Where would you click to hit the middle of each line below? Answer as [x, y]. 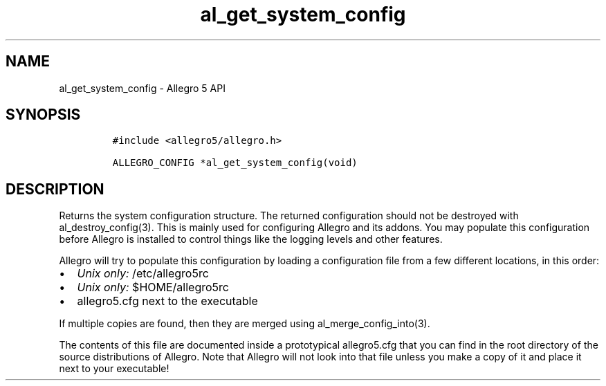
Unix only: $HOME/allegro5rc [153, 287]
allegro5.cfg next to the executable [167, 301]
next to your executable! [114, 369]
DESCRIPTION [55, 189]
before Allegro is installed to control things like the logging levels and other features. [251, 239]
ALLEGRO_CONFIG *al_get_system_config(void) [235, 163]
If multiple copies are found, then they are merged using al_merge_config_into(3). [245, 324]
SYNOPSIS [43, 115]
